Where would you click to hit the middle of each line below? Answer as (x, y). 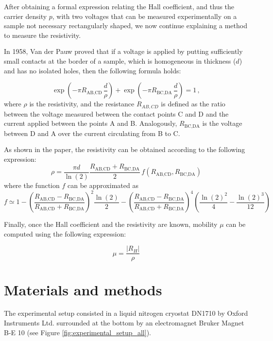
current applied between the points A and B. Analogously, (91, 123)
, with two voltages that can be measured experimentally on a (145, 16)
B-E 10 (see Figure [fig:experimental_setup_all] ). (77, 332)
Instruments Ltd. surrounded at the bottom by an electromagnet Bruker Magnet (124, 322)
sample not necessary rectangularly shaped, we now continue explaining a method (126, 26)
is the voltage (222, 123)
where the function (32, 185)
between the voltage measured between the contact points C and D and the (116, 113)
